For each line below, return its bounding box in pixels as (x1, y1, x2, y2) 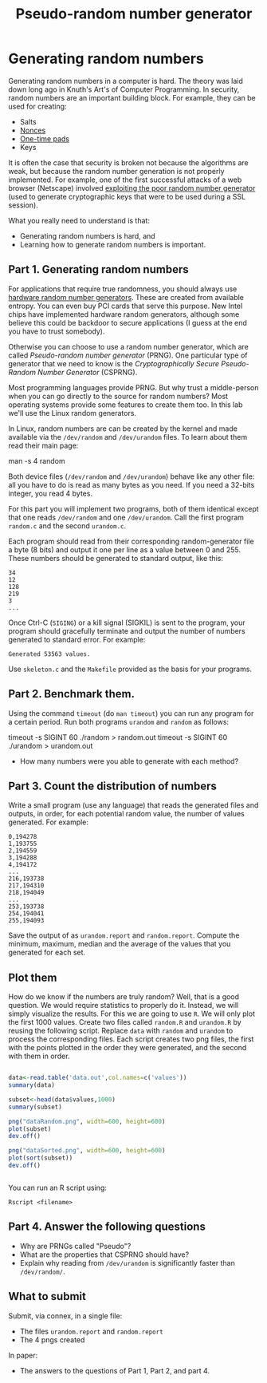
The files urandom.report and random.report (19, 1326, 163, 1336)
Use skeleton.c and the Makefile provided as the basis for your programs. (8, 664, 253, 674)
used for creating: (8, 101, 67, 111)
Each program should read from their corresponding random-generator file (8, 536, 254, 546)
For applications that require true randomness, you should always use (8, 284, 238, 294)
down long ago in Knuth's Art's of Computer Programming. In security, (8, 85, 240, 94)
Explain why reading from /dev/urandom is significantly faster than (19, 1258, 235, 1267)
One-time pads (19, 133, 70, 144)
